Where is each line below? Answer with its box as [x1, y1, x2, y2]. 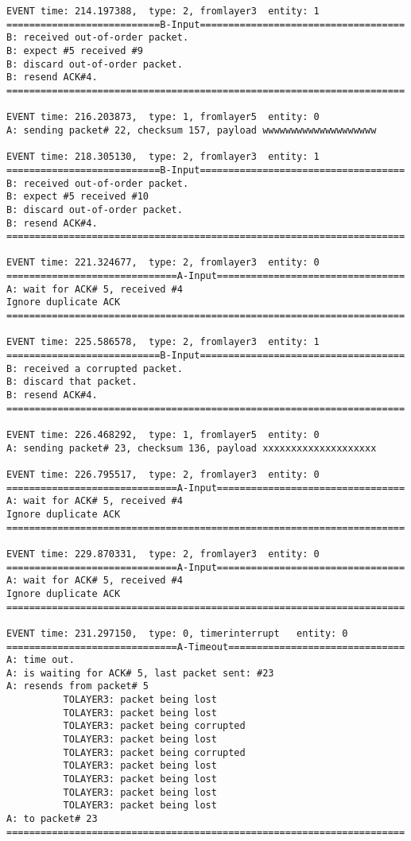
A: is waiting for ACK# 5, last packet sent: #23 [6, 667, 274, 679]
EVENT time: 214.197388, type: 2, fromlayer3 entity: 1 [6, 6, 320, 17]
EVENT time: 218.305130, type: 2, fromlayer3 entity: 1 [6, 151, 320, 163]
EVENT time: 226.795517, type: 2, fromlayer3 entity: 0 [6, 468, 320, 480]
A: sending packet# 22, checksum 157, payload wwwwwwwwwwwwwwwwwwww [6, 124, 377, 136]
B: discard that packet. [6, 376, 138, 388]
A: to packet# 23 [6, 813, 98, 825]
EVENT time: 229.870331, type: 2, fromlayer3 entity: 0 [6, 548, 320, 560]
